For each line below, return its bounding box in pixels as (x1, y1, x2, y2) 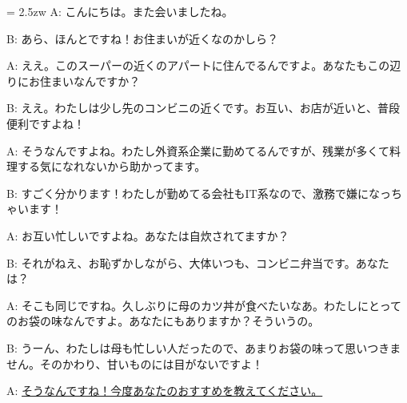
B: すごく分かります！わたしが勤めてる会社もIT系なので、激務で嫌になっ (6, 184, 392, 201)
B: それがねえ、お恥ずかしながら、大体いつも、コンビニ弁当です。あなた (6, 254, 389, 271)
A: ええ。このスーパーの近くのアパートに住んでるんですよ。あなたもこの (6, 57, 390, 74)
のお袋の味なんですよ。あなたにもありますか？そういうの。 (6, 312, 320, 329)
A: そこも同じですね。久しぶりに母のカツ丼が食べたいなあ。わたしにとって (6, 296, 401, 313)
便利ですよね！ (6, 115, 85, 131)
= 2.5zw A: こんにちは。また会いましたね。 (6, 3, 233, 19)
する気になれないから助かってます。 (17, 158, 206, 175)
